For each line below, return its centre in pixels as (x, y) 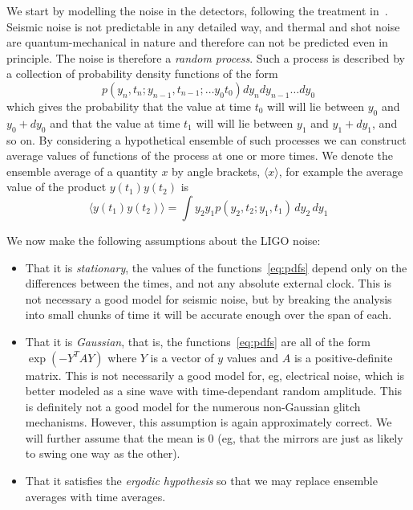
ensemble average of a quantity (82, 171)
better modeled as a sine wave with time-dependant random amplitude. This (214, 391)
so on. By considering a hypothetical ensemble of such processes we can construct (206, 139)
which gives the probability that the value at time (129, 106)
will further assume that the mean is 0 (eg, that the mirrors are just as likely (214, 437)
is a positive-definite (343, 357)
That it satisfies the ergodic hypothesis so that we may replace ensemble (201, 481)
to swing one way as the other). (103, 453)
